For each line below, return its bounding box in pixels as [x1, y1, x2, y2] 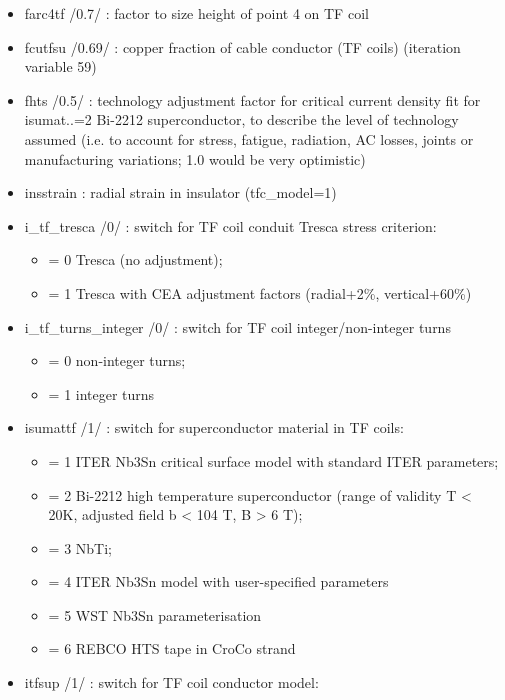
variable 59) [24, 56, 97, 77]
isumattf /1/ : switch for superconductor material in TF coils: [24, 417, 404, 438]
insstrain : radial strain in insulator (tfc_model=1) [24, 182, 337, 203]
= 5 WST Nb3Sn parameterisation [48, 604, 262, 625]
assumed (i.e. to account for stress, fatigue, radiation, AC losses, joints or [24, 128, 474, 149]
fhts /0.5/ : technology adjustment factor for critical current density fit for [24, 89, 481, 110]
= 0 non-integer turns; [48, 350, 186, 371]
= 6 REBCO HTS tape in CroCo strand [48, 638, 296, 659]
